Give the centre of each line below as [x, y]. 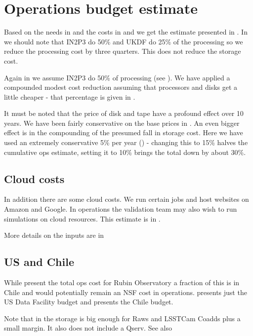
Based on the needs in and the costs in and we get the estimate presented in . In [126, 32]
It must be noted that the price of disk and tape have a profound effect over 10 [124, 113]
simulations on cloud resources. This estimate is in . [82, 218]
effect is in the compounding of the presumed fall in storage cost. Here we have [124, 132]
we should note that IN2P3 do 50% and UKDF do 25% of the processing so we [124, 41]
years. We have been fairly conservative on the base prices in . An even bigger [122, 123]
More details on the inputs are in [54, 235]
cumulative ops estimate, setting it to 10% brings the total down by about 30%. [125, 152]
